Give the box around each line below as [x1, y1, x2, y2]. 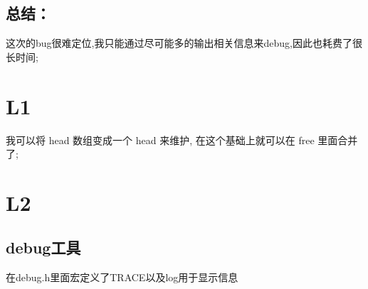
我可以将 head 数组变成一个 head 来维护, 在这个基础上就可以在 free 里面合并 [6, 132, 358, 147]
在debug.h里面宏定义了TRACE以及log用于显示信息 [6, 270, 238, 285]
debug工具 [6, 236, 81, 258]
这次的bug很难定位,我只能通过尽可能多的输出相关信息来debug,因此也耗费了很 [6, 36, 362, 50]
